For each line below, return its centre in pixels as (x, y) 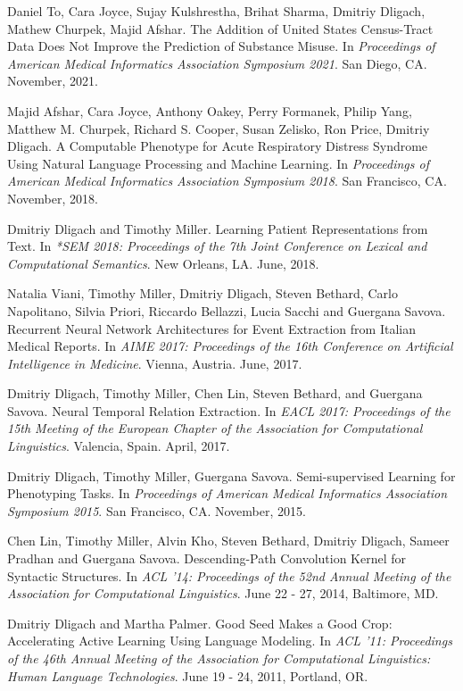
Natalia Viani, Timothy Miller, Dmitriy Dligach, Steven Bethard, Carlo (203, 293)
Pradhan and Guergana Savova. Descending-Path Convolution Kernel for (207, 558)
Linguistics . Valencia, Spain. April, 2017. (119, 446)
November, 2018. (53, 198)
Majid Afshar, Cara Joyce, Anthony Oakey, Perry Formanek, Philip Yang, (210, 110)
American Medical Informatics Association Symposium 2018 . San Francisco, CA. (227, 181)
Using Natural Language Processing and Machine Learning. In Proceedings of (219, 163)
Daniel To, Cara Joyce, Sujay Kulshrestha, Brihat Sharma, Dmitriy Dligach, (216, 11)
